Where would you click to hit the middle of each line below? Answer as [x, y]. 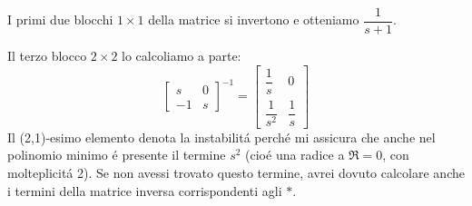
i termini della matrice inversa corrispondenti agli [145, 190]
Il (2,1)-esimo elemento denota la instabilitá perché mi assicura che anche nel [221, 137]
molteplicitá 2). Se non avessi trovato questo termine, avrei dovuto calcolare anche [236, 173]
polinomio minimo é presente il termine [117, 155]
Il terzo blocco [47, 56]
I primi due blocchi [60, 20]
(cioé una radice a [295, 155]
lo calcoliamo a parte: [182, 56]
